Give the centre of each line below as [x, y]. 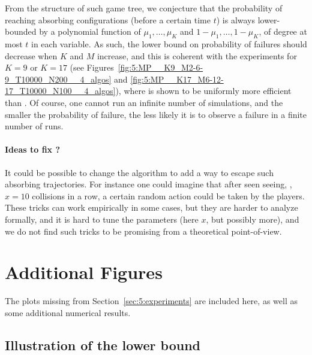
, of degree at [283, 31]
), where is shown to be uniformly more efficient [203, 91]
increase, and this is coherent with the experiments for [197, 55]
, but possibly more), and [253, 219]
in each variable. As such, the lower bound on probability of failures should [169, 43]
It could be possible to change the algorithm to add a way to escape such [139, 172]
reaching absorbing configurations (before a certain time [108, 19]
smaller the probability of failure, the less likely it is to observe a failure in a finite [156, 114]
